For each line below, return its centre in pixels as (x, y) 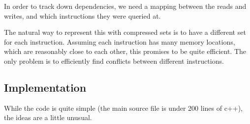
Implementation (45, 87)
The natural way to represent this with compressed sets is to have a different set (125, 32)
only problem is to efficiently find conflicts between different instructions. (114, 61)
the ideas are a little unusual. (48, 117)
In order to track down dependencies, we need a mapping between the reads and (125, 6)
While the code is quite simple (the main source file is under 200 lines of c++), (123, 108)
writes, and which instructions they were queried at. (82, 15)
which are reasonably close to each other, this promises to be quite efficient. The (125, 51)
